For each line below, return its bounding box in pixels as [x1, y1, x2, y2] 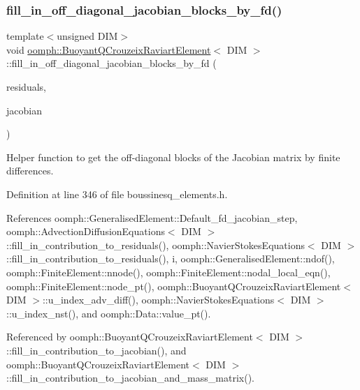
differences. [6, 163, 54, 178]
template [6, 29, 44, 43]
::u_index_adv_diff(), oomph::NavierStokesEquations [42, 292, 275, 307]
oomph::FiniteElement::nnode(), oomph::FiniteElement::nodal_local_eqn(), [6, 264, 331, 279]
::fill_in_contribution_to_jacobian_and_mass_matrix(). [6, 370, 254, 385]
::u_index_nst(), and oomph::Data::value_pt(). [6, 306, 211, 320]
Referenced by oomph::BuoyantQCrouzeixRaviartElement [6, 329, 253, 344]
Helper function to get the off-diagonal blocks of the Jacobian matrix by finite [6, 149, 340, 164]
